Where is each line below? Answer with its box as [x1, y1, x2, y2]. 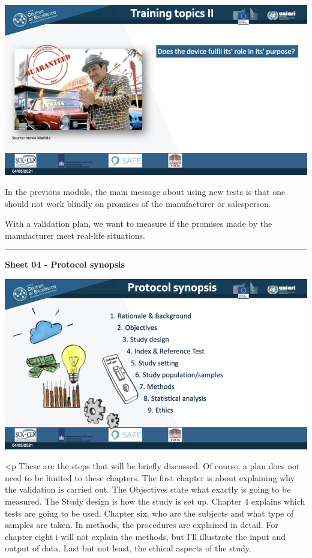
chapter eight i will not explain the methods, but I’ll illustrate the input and [5, 530, 286, 542]
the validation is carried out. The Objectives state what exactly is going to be [5, 483, 291, 496]
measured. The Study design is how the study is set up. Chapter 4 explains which [5, 494, 305, 507]
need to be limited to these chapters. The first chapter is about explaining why [5, 471, 295, 484]
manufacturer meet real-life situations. [5, 229, 145, 241]
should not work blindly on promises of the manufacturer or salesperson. [5, 197, 271, 209]
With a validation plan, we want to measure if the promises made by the [5, 217, 272, 230]
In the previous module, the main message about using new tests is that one [5, 185, 286, 198]
